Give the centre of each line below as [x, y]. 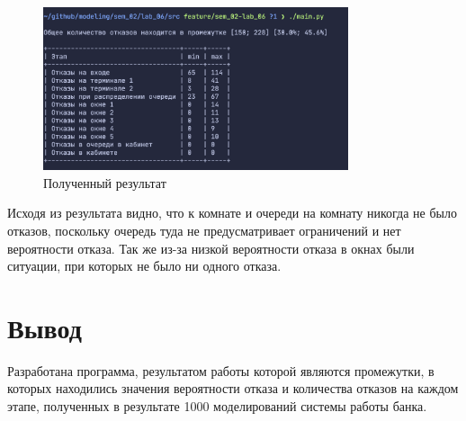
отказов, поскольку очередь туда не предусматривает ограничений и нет [204, 230]
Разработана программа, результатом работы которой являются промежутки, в [221, 370]
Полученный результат [105, 182]
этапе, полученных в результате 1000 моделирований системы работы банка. [217, 406]
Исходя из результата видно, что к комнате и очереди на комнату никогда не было [233, 213]
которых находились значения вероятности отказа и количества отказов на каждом [233, 388]
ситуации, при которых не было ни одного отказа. [144, 266]
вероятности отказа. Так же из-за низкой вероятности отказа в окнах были [211, 248]
